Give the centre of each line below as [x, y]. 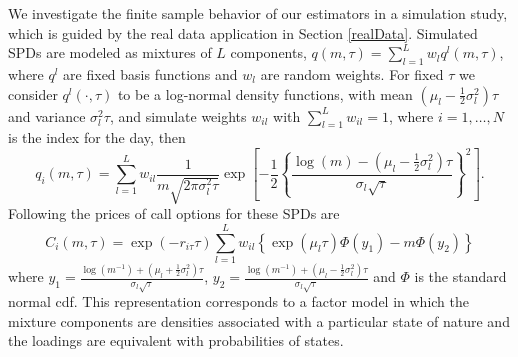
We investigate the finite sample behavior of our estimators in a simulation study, [258, 13]
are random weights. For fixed [352, 73]
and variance [47, 115]
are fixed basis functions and [150, 73]
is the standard [460, 276]
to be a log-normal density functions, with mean [265, 93]
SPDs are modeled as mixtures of [110, 52]
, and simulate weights [178, 115]
